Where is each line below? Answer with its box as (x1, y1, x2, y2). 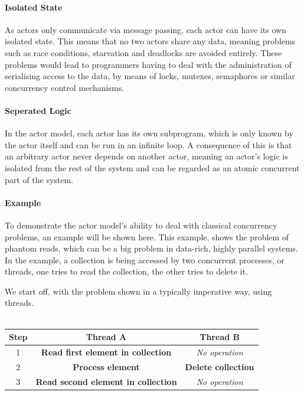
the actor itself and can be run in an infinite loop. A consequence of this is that (5, 138, 292, 151)
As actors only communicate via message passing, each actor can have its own (5, 23, 286, 35)
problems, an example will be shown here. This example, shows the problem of (5, 230, 289, 243)
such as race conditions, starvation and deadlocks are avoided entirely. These (5, 46, 282, 58)
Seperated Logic (5, 104, 71, 116)
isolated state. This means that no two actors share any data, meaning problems (5, 35, 296, 47)
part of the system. (5, 173, 74, 185)
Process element (73, 360, 140, 373)
